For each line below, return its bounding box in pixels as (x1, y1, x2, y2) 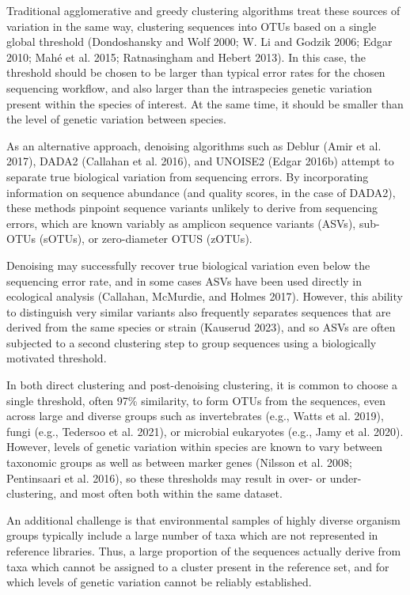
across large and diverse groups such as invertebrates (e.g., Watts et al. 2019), (6, 407, 384, 424)
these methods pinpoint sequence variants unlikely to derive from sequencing (6, 199, 378, 216)
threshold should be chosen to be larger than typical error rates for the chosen (6, 64, 385, 81)
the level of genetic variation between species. (6, 111, 226, 127)
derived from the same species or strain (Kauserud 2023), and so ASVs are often (6, 319, 396, 335)
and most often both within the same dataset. (59, 485, 283, 502)
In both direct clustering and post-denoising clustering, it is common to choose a (6, 377, 398, 393)
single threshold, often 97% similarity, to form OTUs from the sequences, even (6, 392, 385, 408)
